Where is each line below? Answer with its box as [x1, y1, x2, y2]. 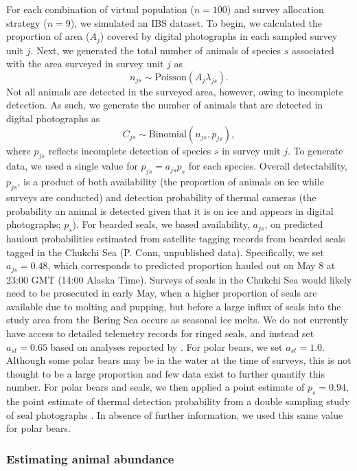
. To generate [287, 143, 343, 157]
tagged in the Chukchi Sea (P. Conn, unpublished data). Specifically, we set [6, 244, 324, 259]
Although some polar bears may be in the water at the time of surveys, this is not [6, 353, 352, 367]
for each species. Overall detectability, [188, 159, 347, 173]
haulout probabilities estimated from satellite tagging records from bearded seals [6, 231, 345, 245]
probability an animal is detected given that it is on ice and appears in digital [6, 203, 334, 218]
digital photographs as [6, 111, 100, 126]
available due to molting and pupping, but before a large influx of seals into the [6, 299, 341, 313]
